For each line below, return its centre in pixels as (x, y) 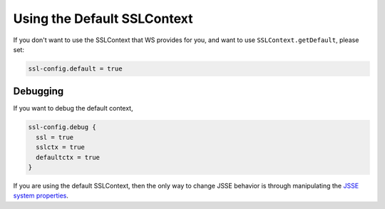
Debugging (38, 92)
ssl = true (55, 137)
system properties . (41, 195)
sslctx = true (61, 147)
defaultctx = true (68, 157)
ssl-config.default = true (75, 68)
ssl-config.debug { (62, 127)
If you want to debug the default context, (73, 108)
